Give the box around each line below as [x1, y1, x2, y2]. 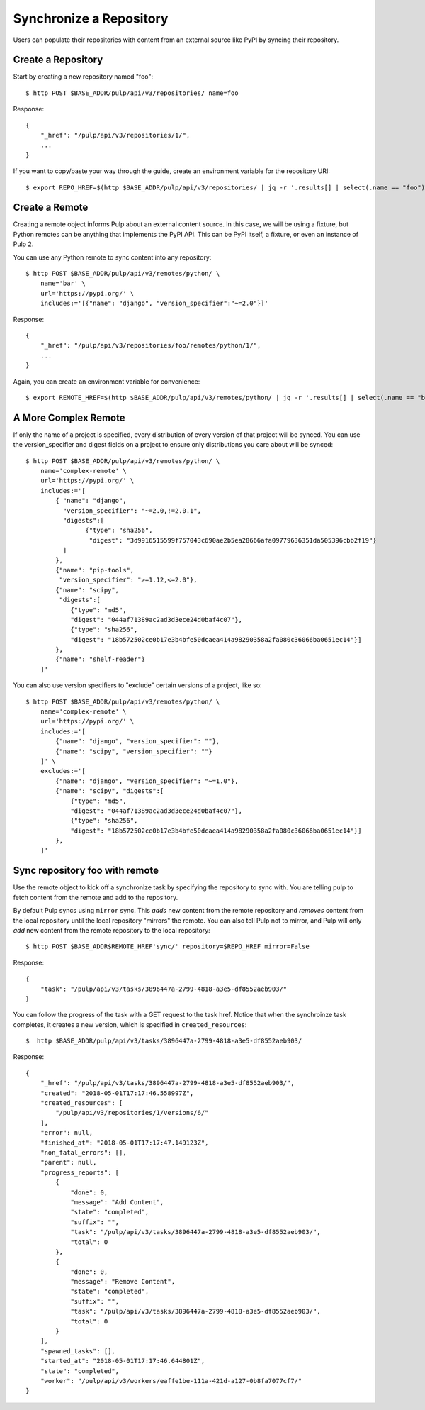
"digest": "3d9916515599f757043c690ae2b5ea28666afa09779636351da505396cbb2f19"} [89, 536, 377, 544]
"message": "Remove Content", [70, 1277, 176, 1286]
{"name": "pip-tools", [55, 566, 135, 574]
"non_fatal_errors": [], [40, 1148, 127, 1156]
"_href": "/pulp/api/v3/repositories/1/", [40, 131, 191, 140]
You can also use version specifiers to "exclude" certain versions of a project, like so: [13, 681, 262, 689]
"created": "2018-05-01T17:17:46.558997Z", [40, 1089, 194, 1097]
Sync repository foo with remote [13, 865, 159, 877]
